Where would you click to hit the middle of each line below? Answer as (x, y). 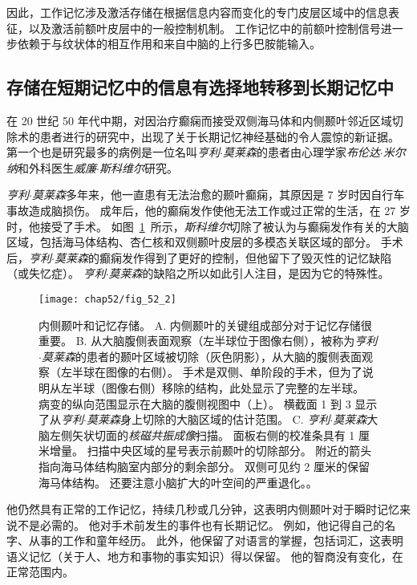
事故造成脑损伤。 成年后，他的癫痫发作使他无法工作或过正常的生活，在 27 (201, 210)
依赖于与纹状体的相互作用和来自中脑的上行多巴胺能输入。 (169, 44)
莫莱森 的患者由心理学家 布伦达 (301, 152)
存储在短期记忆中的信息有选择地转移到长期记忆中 (200, 87)
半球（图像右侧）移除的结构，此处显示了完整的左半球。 (218, 387)
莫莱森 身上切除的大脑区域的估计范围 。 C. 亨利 (208, 419)
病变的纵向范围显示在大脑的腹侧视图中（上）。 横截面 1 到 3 (195, 403)
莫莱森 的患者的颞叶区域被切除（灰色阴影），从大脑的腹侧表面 (201, 356)
